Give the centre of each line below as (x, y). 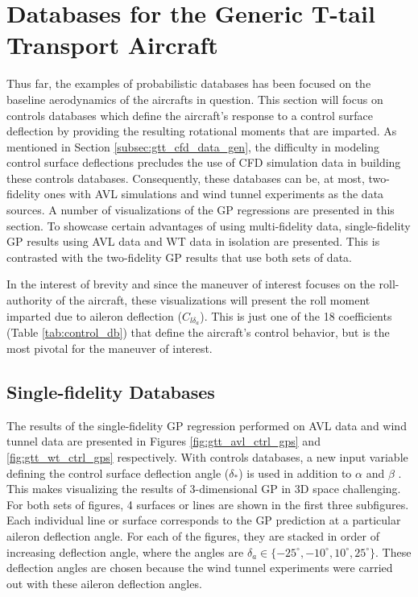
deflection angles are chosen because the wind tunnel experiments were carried (200, 568)
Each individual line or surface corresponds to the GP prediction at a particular (204, 520)
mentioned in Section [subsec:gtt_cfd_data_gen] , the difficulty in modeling (193, 146)
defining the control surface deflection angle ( (118, 473)
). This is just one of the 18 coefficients (296, 315)
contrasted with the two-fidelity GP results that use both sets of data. (179, 257)
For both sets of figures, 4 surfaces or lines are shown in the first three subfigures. (208, 504)
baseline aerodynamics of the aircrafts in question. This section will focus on (195, 99)
